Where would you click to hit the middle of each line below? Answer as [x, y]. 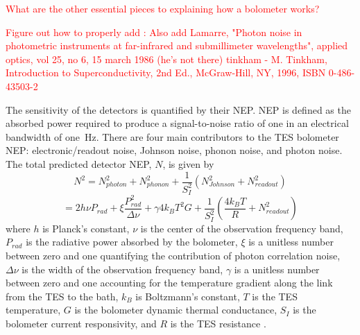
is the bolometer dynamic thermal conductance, [176, 310]
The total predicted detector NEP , [79, 163]
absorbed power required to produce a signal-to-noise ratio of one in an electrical [177, 123]
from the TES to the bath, [62, 296]
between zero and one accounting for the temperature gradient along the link [169, 283]
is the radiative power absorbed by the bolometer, [132, 242]
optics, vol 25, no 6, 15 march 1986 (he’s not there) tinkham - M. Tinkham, [166, 59]
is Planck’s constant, [86, 228]
